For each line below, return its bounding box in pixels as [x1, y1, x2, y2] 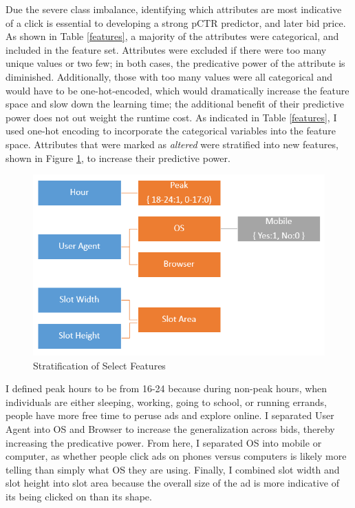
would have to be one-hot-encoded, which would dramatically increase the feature [6, 83, 349, 97]
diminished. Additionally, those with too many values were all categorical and [6, 69, 333, 83]
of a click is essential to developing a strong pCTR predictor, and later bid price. [6, 15, 346, 30]
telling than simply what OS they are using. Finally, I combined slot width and [6, 462, 340, 476]
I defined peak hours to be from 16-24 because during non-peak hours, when [6, 381, 327, 396]
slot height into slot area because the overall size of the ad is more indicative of [6, 476, 340, 490]
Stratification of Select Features [33, 358, 166, 372]
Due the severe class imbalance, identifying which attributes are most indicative [6, 2, 342, 16]
